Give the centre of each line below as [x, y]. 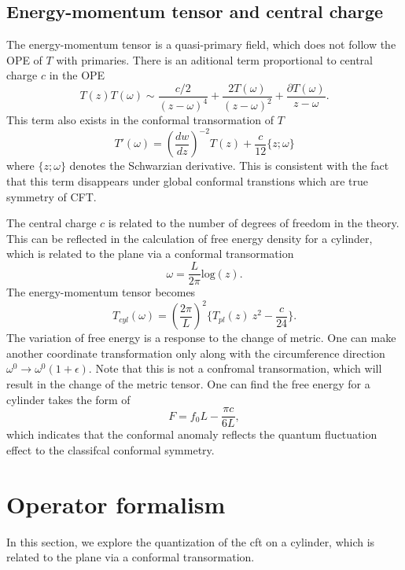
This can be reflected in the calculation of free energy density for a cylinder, [190, 238]
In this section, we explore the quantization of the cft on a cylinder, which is [191, 541]
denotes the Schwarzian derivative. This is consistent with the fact [229, 165]
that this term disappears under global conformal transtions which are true [187, 181]
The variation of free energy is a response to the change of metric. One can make [201, 338]
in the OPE [77, 75]
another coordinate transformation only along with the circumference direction [196, 353]
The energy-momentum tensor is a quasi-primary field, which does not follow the [201, 44]
